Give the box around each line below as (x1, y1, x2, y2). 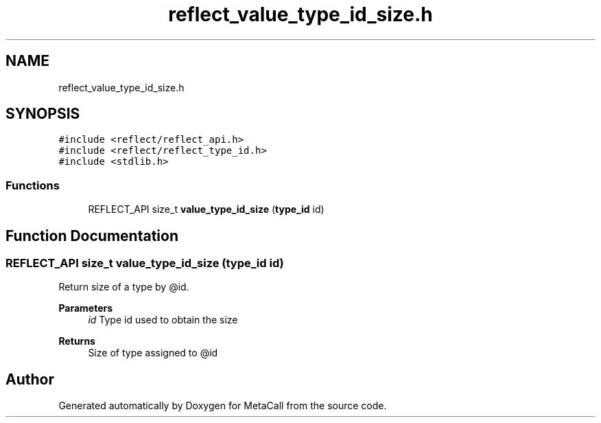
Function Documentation (5, 227, 178, 244)
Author (5, 370, 54, 388)
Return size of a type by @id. (58, 281, 189, 293)
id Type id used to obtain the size (88, 314, 238, 326)
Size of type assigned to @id (88, 347, 218, 359)
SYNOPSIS (5, 105, 80, 123)
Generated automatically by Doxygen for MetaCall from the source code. (58, 400, 387, 412)
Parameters (58, 302, 113, 315)
